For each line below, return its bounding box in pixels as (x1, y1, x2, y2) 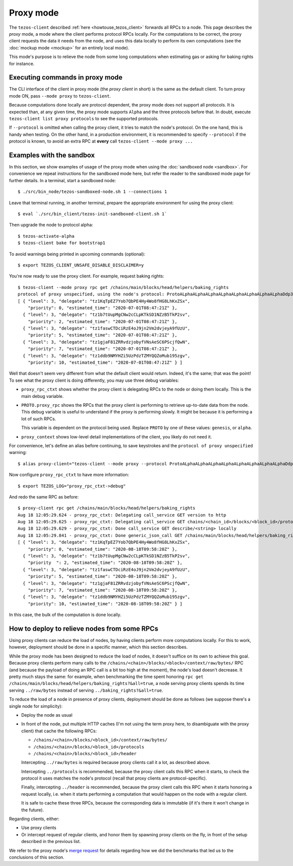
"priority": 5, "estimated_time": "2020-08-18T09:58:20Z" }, (27, 574, 178, 579)
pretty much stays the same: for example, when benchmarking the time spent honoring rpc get (9, 674, 204, 680)
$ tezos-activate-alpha (18, 233, 75, 239)
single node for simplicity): (9, 703, 63, 709)
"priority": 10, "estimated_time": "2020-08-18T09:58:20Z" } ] (27, 601, 183, 606)
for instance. (9, 61, 35, 66)
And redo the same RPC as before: (9, 494, 79, 500)
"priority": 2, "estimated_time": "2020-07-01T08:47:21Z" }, (27, 319, 178, 324)
